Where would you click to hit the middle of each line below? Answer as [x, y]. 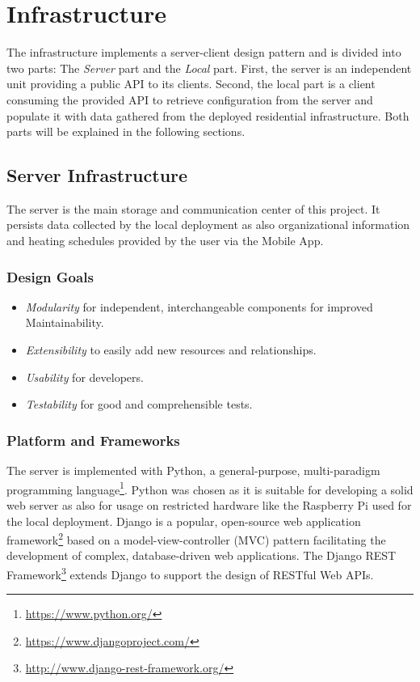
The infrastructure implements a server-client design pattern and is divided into [204, 52]
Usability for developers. [84, 377]
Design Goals [50, 276]
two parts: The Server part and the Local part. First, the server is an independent [209, 68]
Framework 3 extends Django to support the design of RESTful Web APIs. [190, 573]
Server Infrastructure [97, 175]
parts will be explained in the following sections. [126, 131]
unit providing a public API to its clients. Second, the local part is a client [191, 84]
